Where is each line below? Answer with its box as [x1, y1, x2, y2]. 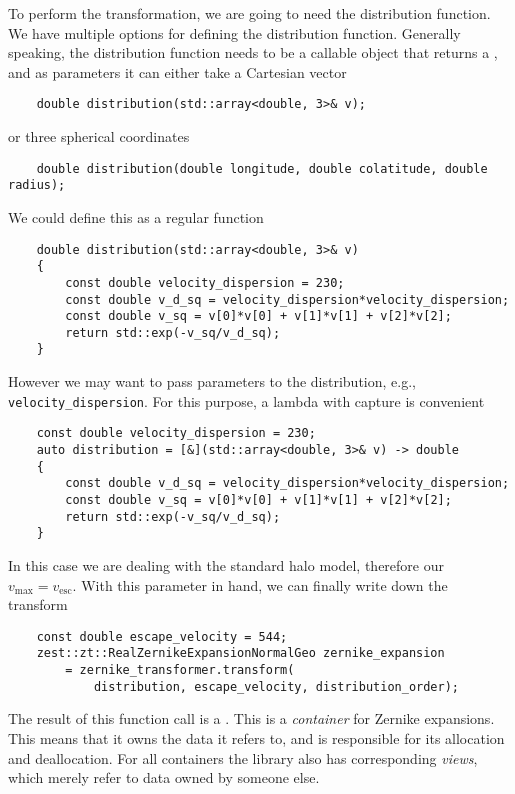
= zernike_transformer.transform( [65, 663, 295, 678]
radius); [8, 178, 66, 193]
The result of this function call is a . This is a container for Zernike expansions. [8, 708, 495, 729]
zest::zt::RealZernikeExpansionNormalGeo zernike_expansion [36, 646, 445, 661]
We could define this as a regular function [8, 206, 264, 227]
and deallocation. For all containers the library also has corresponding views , [8, 747, 478, 768]
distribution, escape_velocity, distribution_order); [93, 679, 460, 694]
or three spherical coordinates [8, 126, 190, 147]
